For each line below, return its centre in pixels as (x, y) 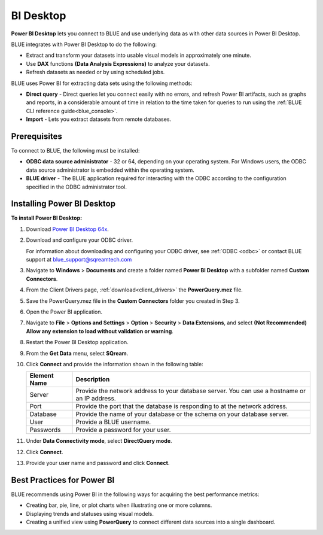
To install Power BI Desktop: (47, 218)
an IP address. (96, 399)
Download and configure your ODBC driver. (80, 240)
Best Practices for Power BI (63, 480)
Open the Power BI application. (64, 312)
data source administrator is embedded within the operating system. (110, 170)
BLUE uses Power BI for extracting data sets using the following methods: (102, 83)
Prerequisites (36, 136)
